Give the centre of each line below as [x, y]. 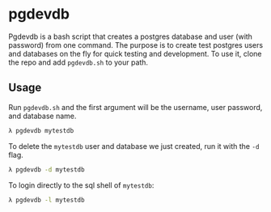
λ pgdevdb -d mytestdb [47, 170]
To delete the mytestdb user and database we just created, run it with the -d [134, 146]
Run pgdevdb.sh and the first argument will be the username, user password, [135, 107]
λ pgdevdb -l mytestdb [47, 200]
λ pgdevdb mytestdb [41, 130]
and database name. [42, 116]
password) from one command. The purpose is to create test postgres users [136, 45]
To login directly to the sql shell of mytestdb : [81, 185]
